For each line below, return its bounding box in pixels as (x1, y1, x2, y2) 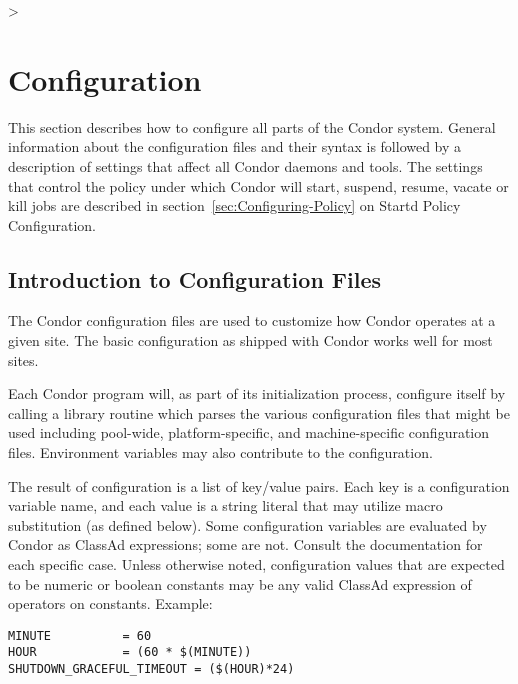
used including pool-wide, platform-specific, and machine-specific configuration (8, 422, 490, 443)
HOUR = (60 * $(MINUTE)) (8, 645, 252, 660)
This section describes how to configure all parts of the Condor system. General (8, 116, 496, 137)
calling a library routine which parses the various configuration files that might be (8, 402, 510, 423)
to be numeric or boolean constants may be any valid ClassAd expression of (8, 573, 472, 594)
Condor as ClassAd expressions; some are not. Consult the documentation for (8, 534, 483, 555)
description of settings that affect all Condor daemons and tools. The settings (8, 155, 483, 176)
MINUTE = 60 (8, 628, 152, 643)
